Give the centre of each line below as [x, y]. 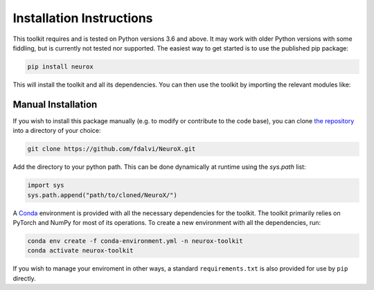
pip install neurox [60, 66]
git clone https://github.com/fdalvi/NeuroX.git [112, 149]
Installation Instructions [83, 18]
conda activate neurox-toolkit [81, 251]
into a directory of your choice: [57, 131]
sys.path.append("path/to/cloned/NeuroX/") [103, 195]
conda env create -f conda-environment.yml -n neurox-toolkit [135, 241]
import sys [46, 185]
